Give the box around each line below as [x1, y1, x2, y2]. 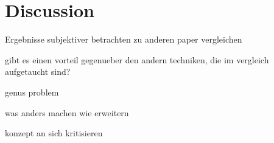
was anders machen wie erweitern [5, 106, 129, 119]
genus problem [5, 85, 59, 98]
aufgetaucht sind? [5, 65, 71, 78]
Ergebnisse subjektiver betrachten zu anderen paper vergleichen [5, 33, 242, 46]
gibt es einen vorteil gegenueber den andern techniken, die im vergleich [5, 53, 269, 66]
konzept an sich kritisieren [5, 127, 103, 139]
